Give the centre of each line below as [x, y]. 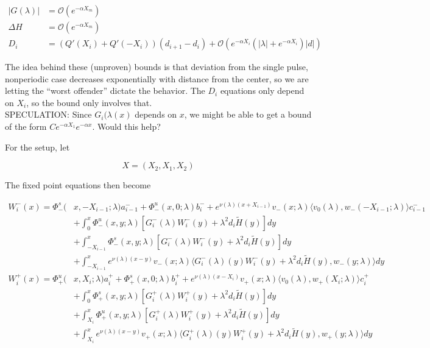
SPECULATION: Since [48, 114]
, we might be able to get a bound [248, 114]
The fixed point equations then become [78, 185]
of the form [26, 126]
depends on [156, 114]
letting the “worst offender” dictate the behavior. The [105, 91]
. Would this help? [126, 126]
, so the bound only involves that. [89, 102]
